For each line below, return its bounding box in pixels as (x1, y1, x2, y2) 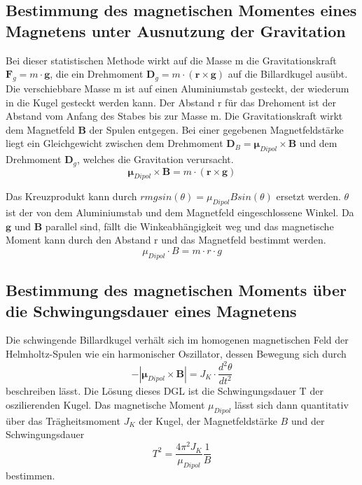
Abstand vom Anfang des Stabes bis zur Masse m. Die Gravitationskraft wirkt (6, 108, 343, 123)
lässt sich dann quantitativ (235, 398, 349, 412)
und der (291, 413, 325, 428)
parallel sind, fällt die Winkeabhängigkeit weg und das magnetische (45, 218, 334, 233)
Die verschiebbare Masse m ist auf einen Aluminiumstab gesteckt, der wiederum (6, 80, 349, 95)
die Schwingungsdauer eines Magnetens (6, 300, 297, 321)
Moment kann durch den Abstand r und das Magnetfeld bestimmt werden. (6, 232, 326, 247)
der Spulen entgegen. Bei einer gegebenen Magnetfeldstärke (89, 122, 344, 136)
